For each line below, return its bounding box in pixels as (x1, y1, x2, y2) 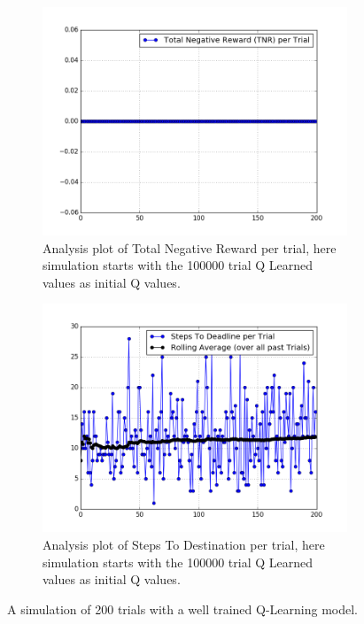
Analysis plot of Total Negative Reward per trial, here (43, 238, 337, 257)
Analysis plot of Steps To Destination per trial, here (43, 535, 325, 553)
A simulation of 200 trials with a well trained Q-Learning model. (7, 599, 358, 618)
